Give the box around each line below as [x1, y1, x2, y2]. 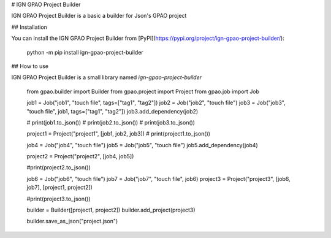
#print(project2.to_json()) [26, 164, 91, 171]
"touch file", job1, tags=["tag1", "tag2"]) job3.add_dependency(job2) [26, 107, 199, 115]
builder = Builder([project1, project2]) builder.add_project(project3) [26, 206, 196, 214]
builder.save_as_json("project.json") [26, 218, 118, 225]
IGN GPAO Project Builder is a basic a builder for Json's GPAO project [11, 12, 187, 20]
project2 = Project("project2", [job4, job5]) [26, 153, 134, 160]
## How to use [11, 62, 49, 70]
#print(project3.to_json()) [26, 195, 91, 202]
